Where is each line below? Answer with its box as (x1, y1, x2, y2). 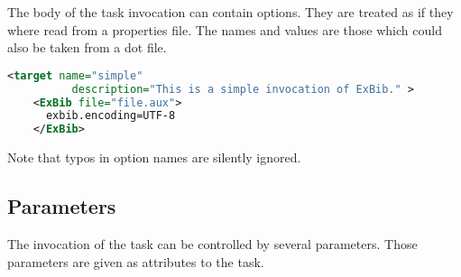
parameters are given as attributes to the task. (7, 252, 264, 271)
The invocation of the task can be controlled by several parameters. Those (7, 234, 418, 253)
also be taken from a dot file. (7, 38, 167, 57)
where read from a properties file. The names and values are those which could (7, 20, 442, 39)
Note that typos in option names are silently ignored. (7, 148, 301, 167)
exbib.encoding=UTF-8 (45, 109, 176, 123)
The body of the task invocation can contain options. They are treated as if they (7, 3, 454, 21)
